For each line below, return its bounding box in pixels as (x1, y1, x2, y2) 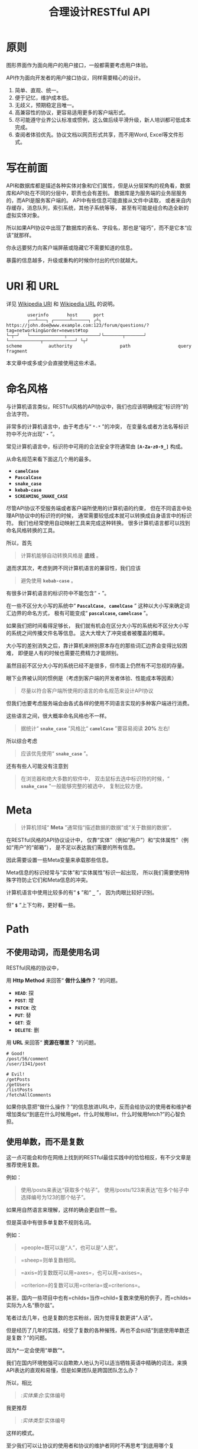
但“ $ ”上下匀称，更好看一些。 (6, 901, 79, 908)
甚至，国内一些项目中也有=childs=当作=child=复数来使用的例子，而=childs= (6, 1294, 192, 1301)
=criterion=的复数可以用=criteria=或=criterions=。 (20, 1281, 144, 1289)
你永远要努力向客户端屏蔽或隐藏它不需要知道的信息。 (6, 244, 136, 251)
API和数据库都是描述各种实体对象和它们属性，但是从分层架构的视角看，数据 (6, 181, 191, 189)
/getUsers (6, 1081, 31, 1088)
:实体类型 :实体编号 (20, 1416, 66, 1424)
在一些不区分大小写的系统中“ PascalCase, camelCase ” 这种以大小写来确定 (6, 602, 185, 609)
